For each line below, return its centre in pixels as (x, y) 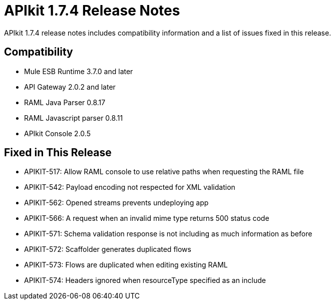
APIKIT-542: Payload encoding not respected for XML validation (130, 187)
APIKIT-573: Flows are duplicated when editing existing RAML (126, 265)
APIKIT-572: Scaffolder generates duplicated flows (108, 249)
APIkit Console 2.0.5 (57, 133)
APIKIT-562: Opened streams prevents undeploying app (116, 203)
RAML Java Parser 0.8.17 (65, 102)
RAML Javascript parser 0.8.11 (74, 118)
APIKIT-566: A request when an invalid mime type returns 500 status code (147, 218)
